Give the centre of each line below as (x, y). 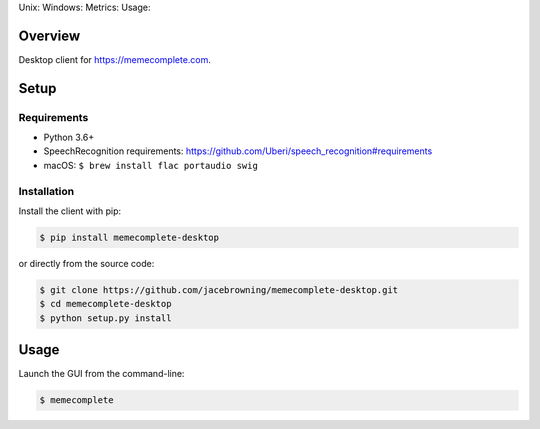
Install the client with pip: (70, 211)
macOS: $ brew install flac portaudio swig (151, 165)
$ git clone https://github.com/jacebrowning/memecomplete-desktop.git (219, 289)
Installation (46, 191)
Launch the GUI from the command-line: (101, 374)
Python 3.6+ (69, 137)
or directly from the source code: (86, 263)
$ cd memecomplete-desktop (105, 304)
